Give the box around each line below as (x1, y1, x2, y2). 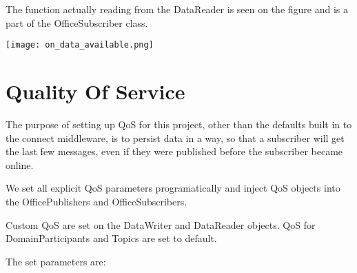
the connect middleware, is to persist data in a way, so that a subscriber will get (6, 130, 345, 145)
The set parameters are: (6, 254, 106, 268)
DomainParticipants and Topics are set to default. (6, 231, 217, 245)
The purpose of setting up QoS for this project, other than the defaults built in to (6, 117, 352, 131)
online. (6, 157, 34, 172)
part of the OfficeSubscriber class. (6, 15, 148, 30)
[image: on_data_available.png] (6, 40, 154, 50)
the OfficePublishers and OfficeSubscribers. (6, 194, 187, 208)
